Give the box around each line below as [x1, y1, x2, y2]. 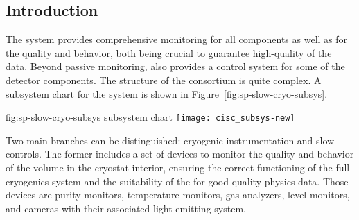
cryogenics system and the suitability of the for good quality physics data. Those [6, 174, 349, 188]
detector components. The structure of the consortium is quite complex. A [6, 72, 322, 87]
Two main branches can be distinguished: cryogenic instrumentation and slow [6, 133, 335, 147]
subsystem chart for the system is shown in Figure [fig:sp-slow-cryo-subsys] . [6, 86, 328, 101]
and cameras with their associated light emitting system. [6, 201, 246, 215]
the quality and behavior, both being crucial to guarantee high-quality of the [6, 45, 332, 60]
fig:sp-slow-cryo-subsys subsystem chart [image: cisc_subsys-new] [6, 110, 295, 124]
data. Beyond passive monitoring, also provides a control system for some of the [6, 59, 345, 74]
